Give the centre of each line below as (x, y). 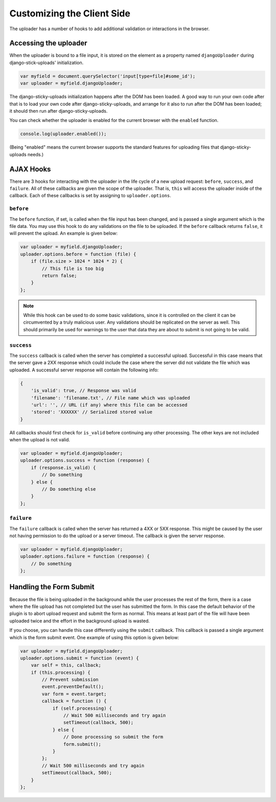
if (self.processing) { (82, 708)
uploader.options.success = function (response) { (85, 460)
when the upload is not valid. (40, 440)
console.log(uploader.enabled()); (63, 134)
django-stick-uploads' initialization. (47, 62)
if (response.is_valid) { (63, 468)
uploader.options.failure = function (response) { (85, 556)
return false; (59, 276)
